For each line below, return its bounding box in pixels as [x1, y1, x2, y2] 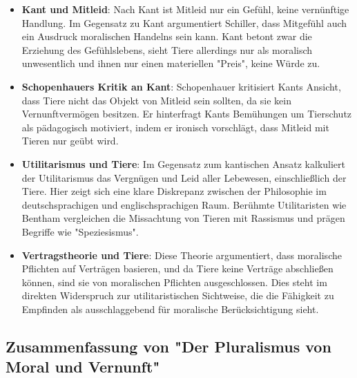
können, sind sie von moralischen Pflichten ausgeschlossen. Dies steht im [21, 274, 327, 289]
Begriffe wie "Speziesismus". [21, 224, 139, 238]
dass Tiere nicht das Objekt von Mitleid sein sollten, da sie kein [21, 93, 291, 107]
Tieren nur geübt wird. [21, 133, 119, 148]
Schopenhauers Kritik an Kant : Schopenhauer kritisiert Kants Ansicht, [21, 79, 341, 93]
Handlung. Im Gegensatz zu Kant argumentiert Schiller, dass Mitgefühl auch [21, 15, 347, 30]
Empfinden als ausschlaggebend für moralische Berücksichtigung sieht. [21, 301, 319, 316]
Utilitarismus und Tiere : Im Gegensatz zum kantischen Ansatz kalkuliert [21, 156, 346, 171]
